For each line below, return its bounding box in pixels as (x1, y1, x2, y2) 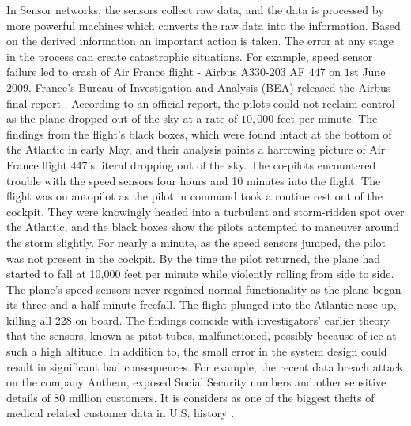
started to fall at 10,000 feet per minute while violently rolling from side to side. (6, 265, 394, 282)
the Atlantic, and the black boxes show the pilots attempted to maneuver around (6, 219, 399, 235)
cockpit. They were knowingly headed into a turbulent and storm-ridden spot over (6, 203, 405, 219)
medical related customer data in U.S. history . (6, 405, 235, 421)
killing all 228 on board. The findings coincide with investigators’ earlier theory (6, 311, 390, 328)
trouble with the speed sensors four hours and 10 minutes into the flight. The (6, 172, 381, 188)
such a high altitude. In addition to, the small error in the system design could (6, 343, 387, 359)
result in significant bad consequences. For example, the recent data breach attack (6, 358, 403, 375)
